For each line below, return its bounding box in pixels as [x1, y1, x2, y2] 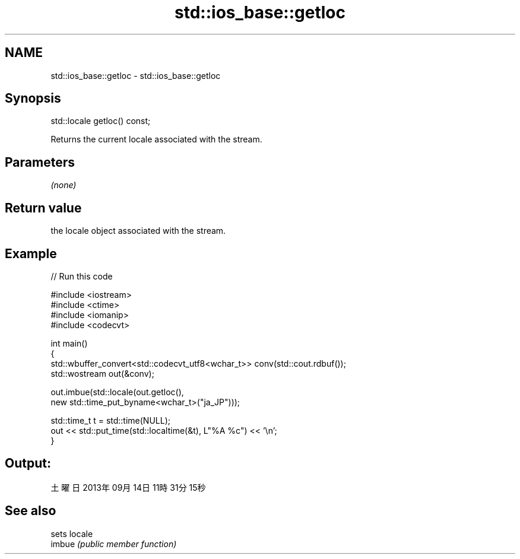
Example [5, 246, 57, 261]
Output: [5, 456, 51, 471]
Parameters [5, 154, 75, 170]
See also [5, 503, 56, 519]
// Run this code [50, 271, 113, 281]
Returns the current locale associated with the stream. [50, 134, 262, 145]
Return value [5, 200, 82, 215]
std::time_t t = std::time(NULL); [50, 415, 170, 425]
